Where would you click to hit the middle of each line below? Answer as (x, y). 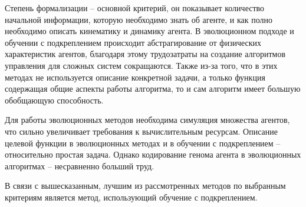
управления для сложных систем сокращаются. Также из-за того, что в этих (141, 65)
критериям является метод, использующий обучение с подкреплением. (131, 197)
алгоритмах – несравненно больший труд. (80, 166)
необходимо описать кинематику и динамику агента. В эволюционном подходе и (149, 31)
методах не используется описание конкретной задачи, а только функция (135, 77)
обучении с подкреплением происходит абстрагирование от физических (133, 42)
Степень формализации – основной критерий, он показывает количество (135, 8)
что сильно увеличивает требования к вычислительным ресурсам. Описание (141, 131)
